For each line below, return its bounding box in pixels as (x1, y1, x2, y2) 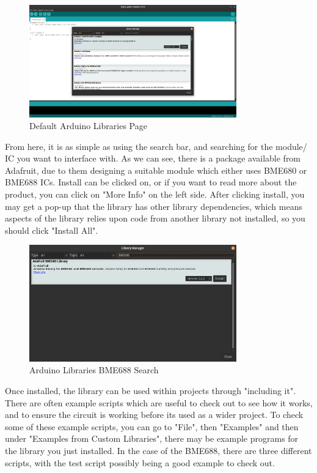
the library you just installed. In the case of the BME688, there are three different (5, 444, 312, 457)
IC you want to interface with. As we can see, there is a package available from (5, 152, 301, 165)
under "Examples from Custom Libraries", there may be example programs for (5, 432, 299, 445)
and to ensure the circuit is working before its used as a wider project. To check (5, 408, 304, 421)
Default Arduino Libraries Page (29, 119, 147, 132)
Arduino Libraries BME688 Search (29, 363, 159, 376)
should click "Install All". (5, 223, 98, 236)
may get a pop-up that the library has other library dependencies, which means (5, 199, 302, 212)
